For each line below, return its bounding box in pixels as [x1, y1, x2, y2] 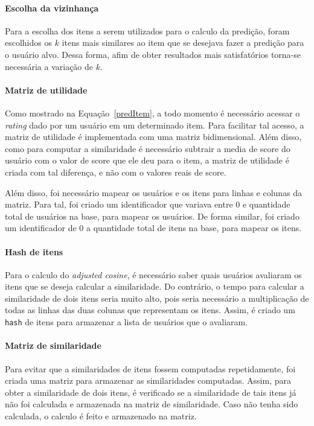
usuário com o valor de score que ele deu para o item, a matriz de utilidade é [5, 154, 289, 167]
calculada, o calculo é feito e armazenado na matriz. [5, 409, 197, 422]
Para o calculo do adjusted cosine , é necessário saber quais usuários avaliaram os [5, 268, 302, 281]
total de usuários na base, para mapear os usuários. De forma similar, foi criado [5, 209, 300, 222]
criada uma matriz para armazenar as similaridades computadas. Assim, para [5, 374, 291, 387]
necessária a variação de [5, 60, 94, 72]
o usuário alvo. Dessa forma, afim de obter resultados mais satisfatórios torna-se [5, 48, 301, 60]
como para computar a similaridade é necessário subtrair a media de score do [5, 142, 290, 154]
